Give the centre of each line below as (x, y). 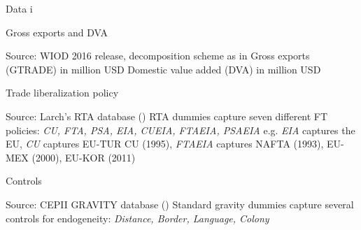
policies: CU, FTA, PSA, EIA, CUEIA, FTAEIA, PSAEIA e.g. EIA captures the (180, 130)
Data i (19, 8)
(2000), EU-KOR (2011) (84, 157)
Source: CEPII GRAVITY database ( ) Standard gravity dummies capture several (180, 204)
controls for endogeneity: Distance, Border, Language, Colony (137, 218)
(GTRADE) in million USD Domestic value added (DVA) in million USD (163, 69)
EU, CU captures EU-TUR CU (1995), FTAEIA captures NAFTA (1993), (165, 144)
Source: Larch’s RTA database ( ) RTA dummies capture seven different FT (167, 116)
